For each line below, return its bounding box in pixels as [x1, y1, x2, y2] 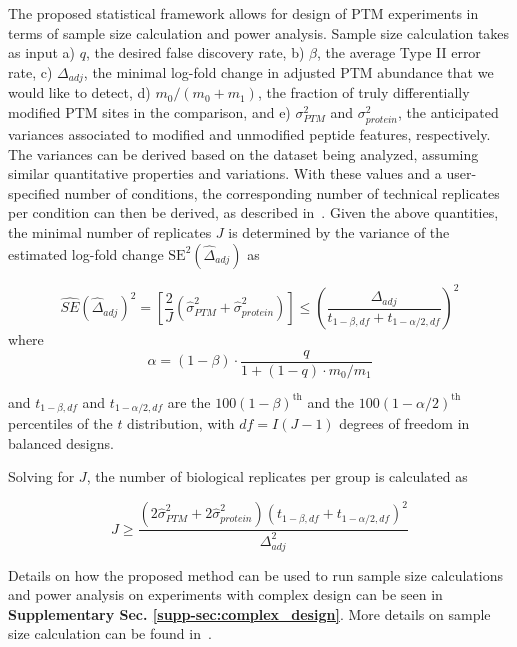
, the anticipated [398, 101, 499, 122]
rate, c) [8, 61, 53, 82]
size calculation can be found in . [8, 623, 212, 644]
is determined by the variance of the [228, 221, 450, 242]
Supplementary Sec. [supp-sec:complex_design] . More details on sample [8, 603, 491, 624]
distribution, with [127, 413, 235, 434]
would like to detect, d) [8, 82, 151, 103]
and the [307, 391, 355, 412]
